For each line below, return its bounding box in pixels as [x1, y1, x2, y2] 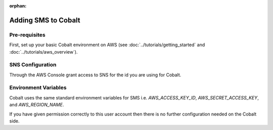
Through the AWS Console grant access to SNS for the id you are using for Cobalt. [9, 72, 181, 78]
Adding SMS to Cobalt [9, 16, 80, 25]
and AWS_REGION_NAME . [9, 102, 64, 108]
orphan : [9, 3, 27, 9]
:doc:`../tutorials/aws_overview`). [9, 49, 78, 55]
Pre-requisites [9, 31, 45, 38]
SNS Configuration [9, 61, 57, 68]
